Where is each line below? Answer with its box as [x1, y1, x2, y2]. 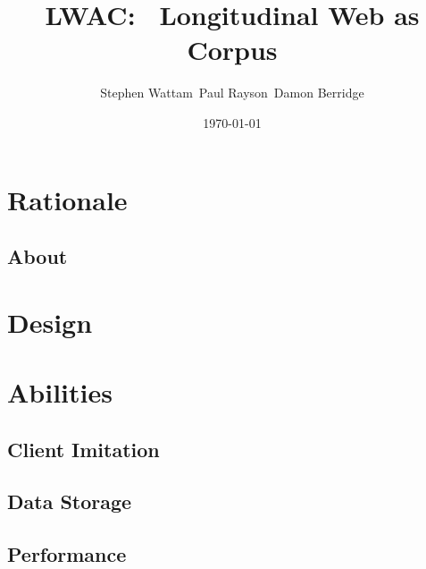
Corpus [187, 31, 278, 68]
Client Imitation [7, 435, 160, 463]
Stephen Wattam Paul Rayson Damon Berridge [100, 83, 364, 102]
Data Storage [7, 488, 132, 515]
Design [7, 303, 93, 340]
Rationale [7, 181, 128, 217]
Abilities [7, 374, 113, 411]
